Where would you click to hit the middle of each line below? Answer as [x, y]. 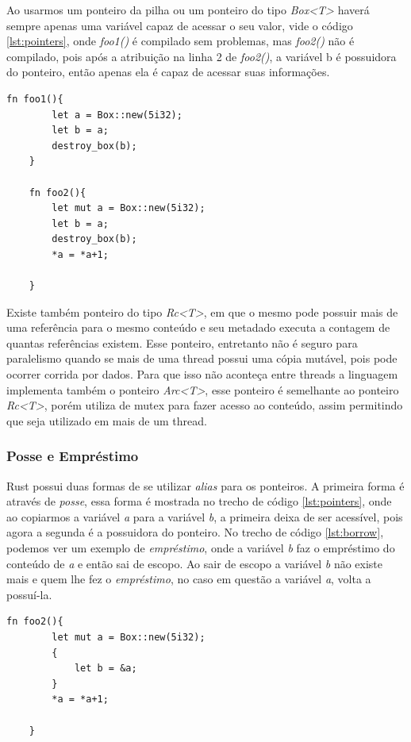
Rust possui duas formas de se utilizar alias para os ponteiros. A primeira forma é [205, 485]
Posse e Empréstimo [73, 456]
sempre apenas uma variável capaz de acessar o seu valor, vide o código [180, 25]
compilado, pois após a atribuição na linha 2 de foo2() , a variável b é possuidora [202, 56]
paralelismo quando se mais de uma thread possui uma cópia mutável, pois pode [202, 358]
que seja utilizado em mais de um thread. [107, 420]
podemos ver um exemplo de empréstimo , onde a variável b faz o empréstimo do [201, 548]
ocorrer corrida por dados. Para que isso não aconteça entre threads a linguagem [202, 374]
